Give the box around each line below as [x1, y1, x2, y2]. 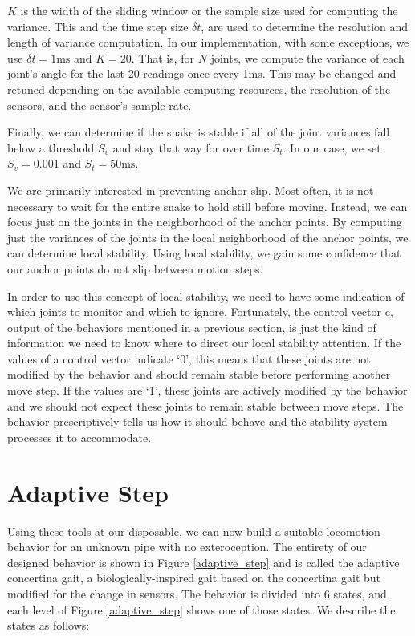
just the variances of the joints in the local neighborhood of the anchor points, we [7, 229, 409, 245]
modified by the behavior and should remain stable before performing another [7, 366, 391, 383]
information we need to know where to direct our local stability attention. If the [7, 334, 401, 351]
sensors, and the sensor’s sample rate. [7, 96, 192, 113]
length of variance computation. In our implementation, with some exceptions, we [7, 34, 409, 51]
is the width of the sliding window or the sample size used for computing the [20, 2, 398, 18]
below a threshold [7, 139, 95, 156]
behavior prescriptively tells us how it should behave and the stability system [7, 413, 388, 430]
